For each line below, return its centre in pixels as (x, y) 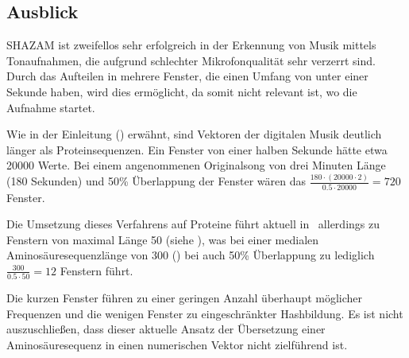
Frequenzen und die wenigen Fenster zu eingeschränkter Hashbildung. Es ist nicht (205, 313)
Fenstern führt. (96, 270)
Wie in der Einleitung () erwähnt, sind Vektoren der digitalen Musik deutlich (194, 134)
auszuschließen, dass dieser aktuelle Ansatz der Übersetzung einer (166, 329)
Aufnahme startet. (51, 107)
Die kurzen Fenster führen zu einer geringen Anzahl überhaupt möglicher (184, 298)
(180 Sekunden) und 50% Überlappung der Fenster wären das (156, 181)
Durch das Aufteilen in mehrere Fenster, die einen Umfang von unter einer (187, 76)
